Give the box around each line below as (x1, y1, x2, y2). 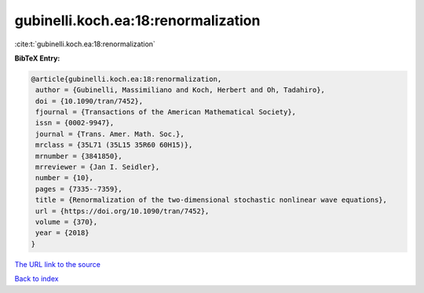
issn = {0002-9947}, (35, 119, 115, 127)
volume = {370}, (35, 218, 98, 226)
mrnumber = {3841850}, (35, 152, 123, 160)
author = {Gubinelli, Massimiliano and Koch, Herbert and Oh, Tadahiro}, (35, 86, 326, 94)
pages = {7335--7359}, (35, 185, 123, 193)
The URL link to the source (14, 259, 101, 269)
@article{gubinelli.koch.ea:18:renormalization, (31, 75, 222, 83)
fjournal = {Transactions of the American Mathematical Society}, (35, 108, 297, 117)
